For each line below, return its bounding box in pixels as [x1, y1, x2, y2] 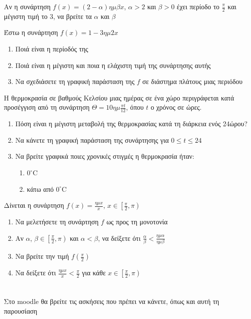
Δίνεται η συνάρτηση [4, 200, 64, 210]
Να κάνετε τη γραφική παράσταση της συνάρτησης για [15, 134, 169, 145]
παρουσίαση [4, 305, 37, 316]
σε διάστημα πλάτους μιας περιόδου [142, 76, 243, 86]
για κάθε [82, 268, 106, 278]
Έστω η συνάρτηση [4, 27, 58, 37]
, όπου [126, 102, 144, 112]
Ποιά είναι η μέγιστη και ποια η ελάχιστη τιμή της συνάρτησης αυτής [15, 60, 211, 70]
